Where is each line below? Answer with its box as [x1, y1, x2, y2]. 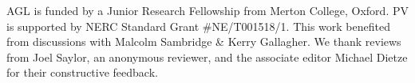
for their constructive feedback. [6, 64, 158, 81]
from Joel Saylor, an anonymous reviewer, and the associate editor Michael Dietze [6, 48, 408, 65]
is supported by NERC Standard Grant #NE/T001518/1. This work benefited [6, 17, 390, 34]
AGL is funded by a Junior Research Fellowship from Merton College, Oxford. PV [6, 2, 409, 18]
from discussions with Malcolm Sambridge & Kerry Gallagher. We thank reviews [6, 33, 401, 50]
